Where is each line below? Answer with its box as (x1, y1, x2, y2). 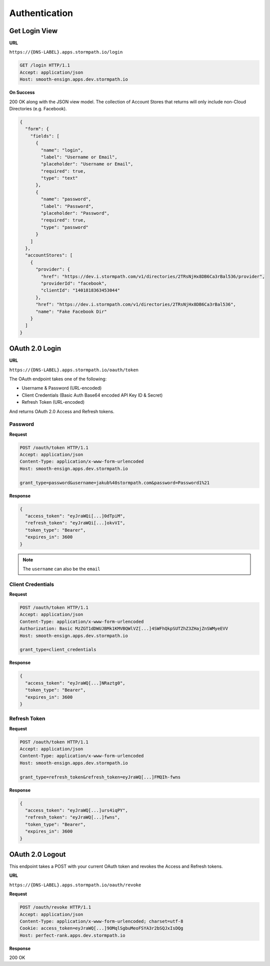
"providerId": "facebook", (40, 280, 107, 286)
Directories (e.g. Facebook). (9, 105, 67, 111)
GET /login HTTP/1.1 (19, 63, 70, 68)
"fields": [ (30, 133, 60, 139)
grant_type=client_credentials (19, 647, 97, 653)
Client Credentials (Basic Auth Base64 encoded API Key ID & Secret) (21, 392, 163, 398)
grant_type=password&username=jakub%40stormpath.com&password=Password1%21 (19, 479, 210, 486)
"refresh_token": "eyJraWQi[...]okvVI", (25, 520, 125, 526)
